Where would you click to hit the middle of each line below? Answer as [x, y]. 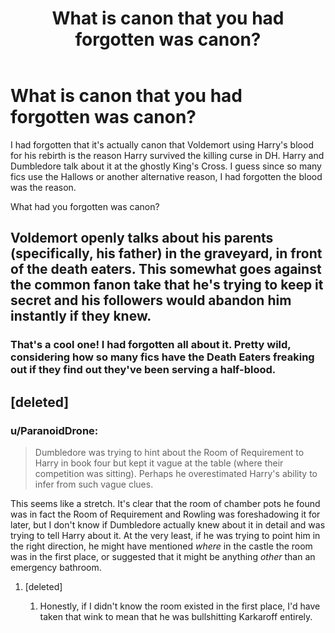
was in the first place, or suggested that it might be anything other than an [163, 556]
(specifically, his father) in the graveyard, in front [166, 253]
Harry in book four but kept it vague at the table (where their [159, 463]
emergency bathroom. [56, 567]
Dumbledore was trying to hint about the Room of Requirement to [169, 452]
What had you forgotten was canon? [85, 206]
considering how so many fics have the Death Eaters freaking [162, 357]
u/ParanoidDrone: [54, 430]
